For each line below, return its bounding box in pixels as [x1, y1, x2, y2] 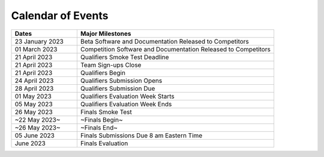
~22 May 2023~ [14, 115, 61, 124]
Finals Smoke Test [80, 107, 132, 116]
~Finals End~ [80, 123, 118, 131]
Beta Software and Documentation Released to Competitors [80, 37, 249, 45]
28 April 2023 [14, 84, 54, 93]
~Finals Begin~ [80, 115, 123, 124]
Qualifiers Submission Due [80, 84, 155, 93]
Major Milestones [80, 29, 131, 38]
